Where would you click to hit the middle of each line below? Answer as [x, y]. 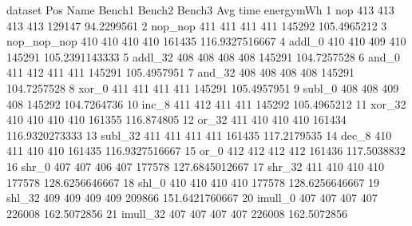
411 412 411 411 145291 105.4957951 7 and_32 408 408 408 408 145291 [180, 72]
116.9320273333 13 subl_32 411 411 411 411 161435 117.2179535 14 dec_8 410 [199, 135]
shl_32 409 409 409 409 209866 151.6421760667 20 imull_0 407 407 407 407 [192, 198]
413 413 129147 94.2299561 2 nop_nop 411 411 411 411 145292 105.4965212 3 [197, 25]
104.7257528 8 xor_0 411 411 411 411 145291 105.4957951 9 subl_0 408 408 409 [203, 87]
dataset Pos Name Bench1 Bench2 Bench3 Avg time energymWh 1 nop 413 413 [200, 10]
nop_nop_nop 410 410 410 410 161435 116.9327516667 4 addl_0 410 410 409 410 [206, 41]
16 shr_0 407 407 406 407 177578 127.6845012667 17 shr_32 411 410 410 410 [196, 166]
